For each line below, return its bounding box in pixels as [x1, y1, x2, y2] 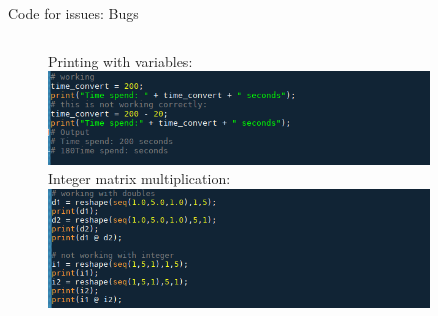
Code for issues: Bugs [8, 3, 139, 23]
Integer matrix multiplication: [48, 168, 231, 189]
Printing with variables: [48, 50, 193, 71]
